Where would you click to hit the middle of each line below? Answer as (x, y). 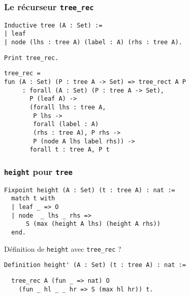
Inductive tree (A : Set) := (53, 25)
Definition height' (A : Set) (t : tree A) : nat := (95, 265)
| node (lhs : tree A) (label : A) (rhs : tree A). (93, 42)
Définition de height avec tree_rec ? (63, 248)
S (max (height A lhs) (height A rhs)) (93, 224)
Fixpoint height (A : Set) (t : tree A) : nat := (90, 190)
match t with (33, 199)
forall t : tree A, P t (70, 150)
